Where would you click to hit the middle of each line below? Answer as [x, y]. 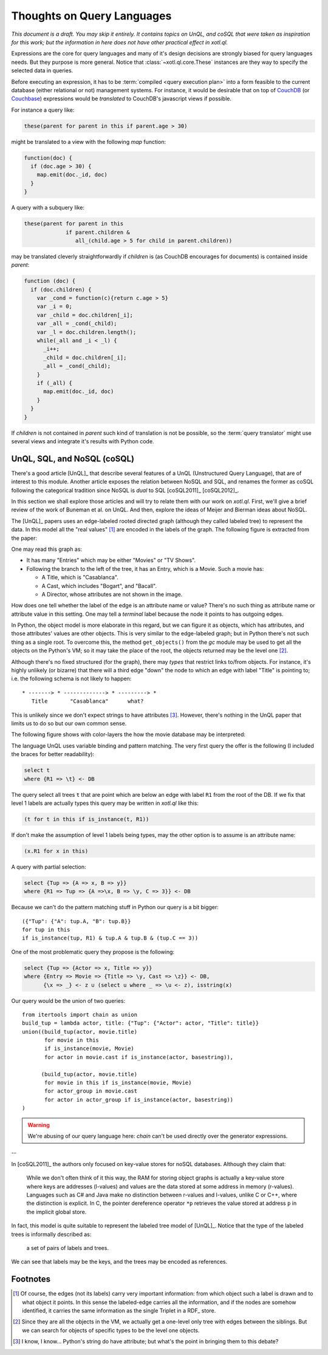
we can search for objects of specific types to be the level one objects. [111, 1330]
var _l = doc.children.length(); [87, 332]
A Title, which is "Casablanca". [80, 578]
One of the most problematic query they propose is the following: [93, 952]
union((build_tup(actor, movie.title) [80, 1032]
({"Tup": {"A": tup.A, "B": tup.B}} [77, 921]
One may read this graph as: [46, 549]
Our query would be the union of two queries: [68, 1001]
